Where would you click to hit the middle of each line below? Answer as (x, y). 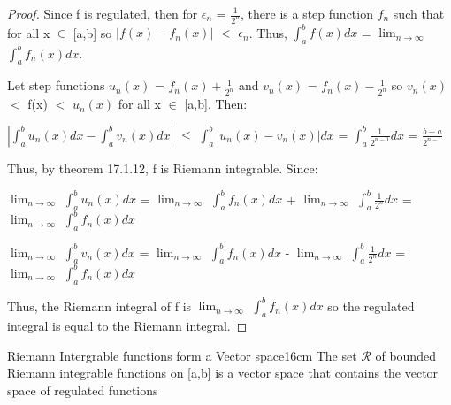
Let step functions (56, 85)
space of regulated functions (83, 390)
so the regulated (371, 306)
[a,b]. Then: (216, 104)
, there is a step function (307, 13)
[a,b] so (92, 32)
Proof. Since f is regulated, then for (103, 13)
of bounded (405, 355)
